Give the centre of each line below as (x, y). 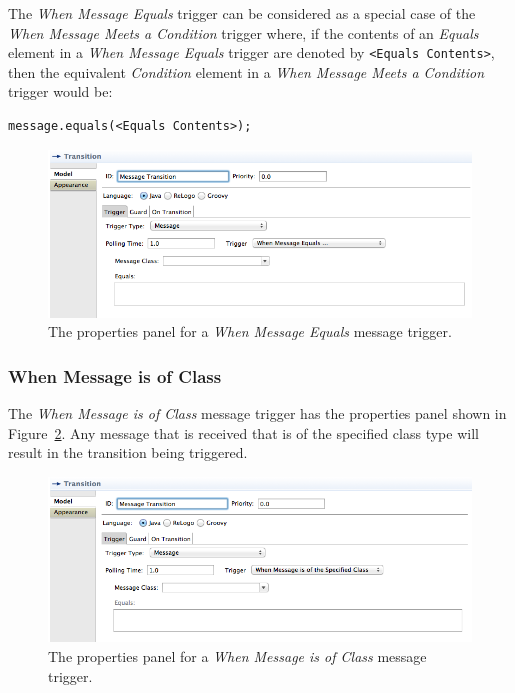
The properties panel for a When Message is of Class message (237, 656)
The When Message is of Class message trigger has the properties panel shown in (257, 413)
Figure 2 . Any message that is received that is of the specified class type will (243, 432)
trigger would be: (60, 91)
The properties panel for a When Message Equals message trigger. (250, 331)
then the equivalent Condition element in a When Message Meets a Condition (246, 71)
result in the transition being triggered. (128, 452)
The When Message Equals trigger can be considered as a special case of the (242, 13)
